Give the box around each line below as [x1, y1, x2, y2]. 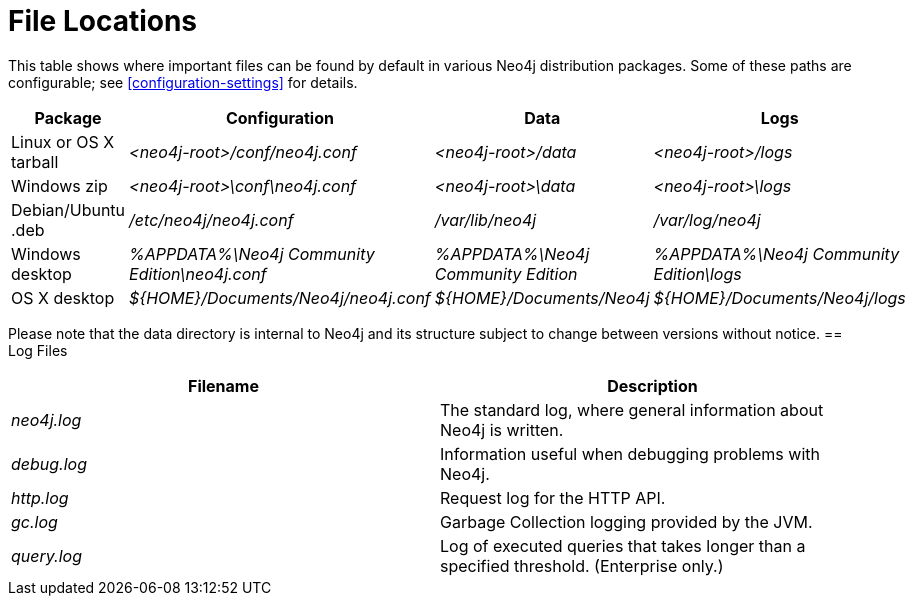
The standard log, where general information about [440, 399, 824, 420]
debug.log [11, 453, 87, 474]
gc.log [11, 511, 58, 532]
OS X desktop [11, 287, 115, 308]
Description [607, 375, 698, 396]
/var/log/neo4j [653, 209, 761, 230]
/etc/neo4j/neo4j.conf [129, 209, 294, 230]
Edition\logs [653, 263, 742, 284]
